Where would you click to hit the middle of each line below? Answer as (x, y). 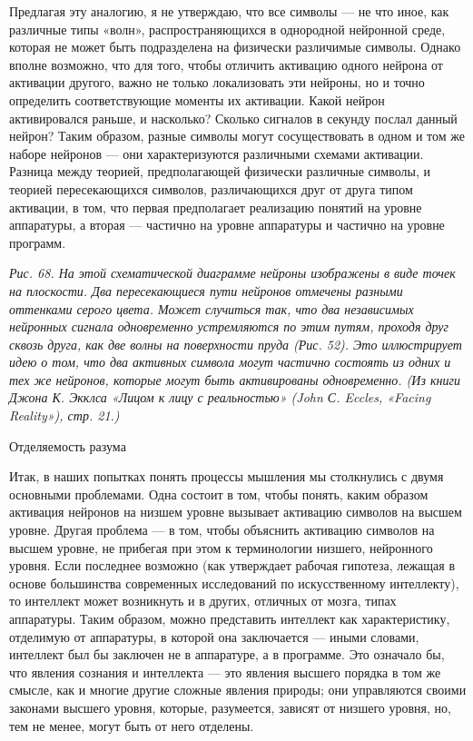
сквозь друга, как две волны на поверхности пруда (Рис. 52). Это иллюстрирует (236, 344)
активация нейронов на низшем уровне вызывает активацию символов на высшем (236, 512)
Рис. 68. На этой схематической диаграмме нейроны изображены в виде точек (232, 273)
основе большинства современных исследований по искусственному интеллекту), (234, 583)
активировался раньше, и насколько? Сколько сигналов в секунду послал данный (233, 118)
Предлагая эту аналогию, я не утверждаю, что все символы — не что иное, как (229, 11)
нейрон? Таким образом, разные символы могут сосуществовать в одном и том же (237, 136)
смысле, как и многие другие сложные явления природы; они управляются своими (238, 690)
